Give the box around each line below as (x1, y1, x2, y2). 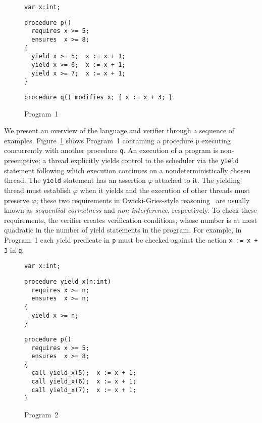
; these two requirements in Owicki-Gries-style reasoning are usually (36, 195, 250, 205)
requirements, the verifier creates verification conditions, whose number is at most (4, 214, 257, 225)
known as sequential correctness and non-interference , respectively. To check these (4, 205, 257, 215)
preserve (4, 195, 29, 205)
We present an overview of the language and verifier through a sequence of (4, 125, 235, 136)
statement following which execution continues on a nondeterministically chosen (4, 165, 251, 175)
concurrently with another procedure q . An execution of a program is (4, 145, 218, 156)
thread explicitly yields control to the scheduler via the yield (48, 155, 239, 166)
